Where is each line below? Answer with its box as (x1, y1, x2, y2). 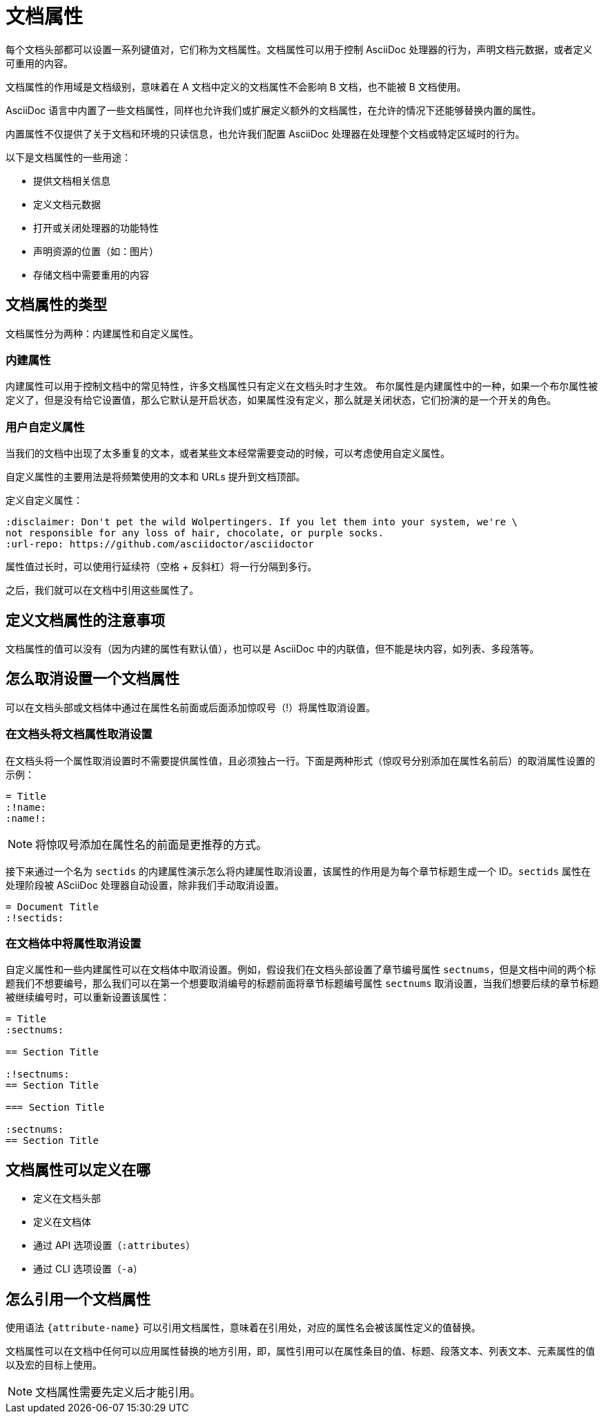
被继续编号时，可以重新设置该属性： (6, 991, 170, 1004)
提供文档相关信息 (33, 174, 110, 187)
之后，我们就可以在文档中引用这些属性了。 (6, 584, 199, 596)
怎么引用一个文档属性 (6, 1290, 150, 1308)
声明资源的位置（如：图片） (33, 245, 159, 257)
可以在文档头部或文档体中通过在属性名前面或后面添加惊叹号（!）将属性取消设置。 (6, 701, 376, 713)
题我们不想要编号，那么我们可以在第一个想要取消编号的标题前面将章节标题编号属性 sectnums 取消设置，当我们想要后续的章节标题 (6, 977, 599, 990)
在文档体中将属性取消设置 (6, 936, 142, 950)
